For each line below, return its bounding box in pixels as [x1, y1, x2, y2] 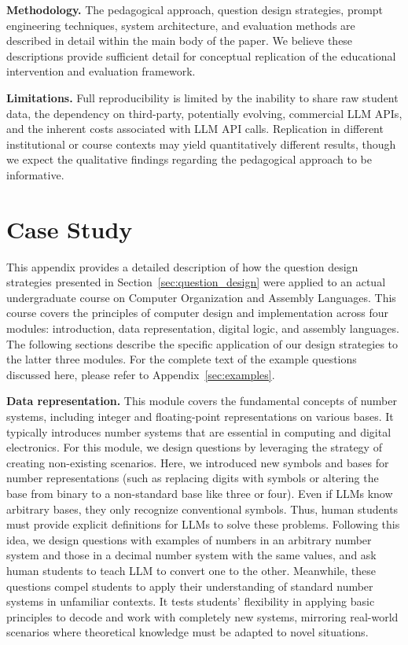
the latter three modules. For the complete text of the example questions [6, 351, 357, 367]
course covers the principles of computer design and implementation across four [6, 304, 389, 321]
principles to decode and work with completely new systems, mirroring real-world [6, 608, 399, 625]
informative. [6, 166, 64, 182]
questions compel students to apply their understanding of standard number [6, 577, 373, 594]
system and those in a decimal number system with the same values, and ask [6, 547, 377, 563]
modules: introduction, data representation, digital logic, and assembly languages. [6, 320, 399, 337]
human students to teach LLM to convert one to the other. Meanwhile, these [6, 562, 377, 578]
